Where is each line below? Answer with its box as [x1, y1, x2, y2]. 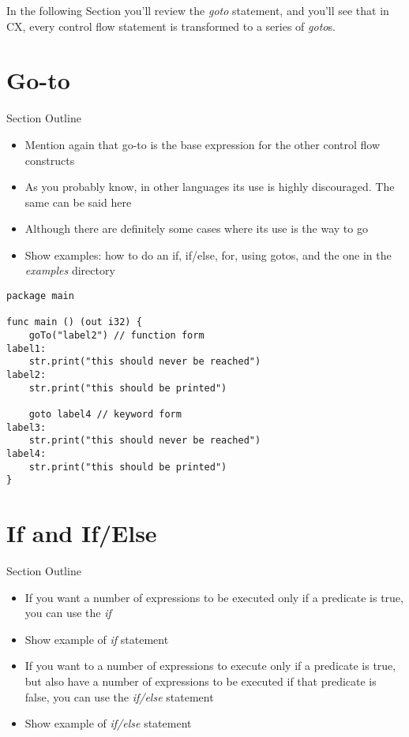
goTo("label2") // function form [28, 330, 204, 342]
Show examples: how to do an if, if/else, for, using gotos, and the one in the [24, 246, 392, 263]
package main [6, 290, 74, 302]
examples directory [24, 262, 115, 279]
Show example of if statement [24, 630, 169, 647]
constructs [24, 152, 75, 168]
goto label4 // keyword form [28, 408, 182, 420]
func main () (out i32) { [6, 316, 142, 328]
